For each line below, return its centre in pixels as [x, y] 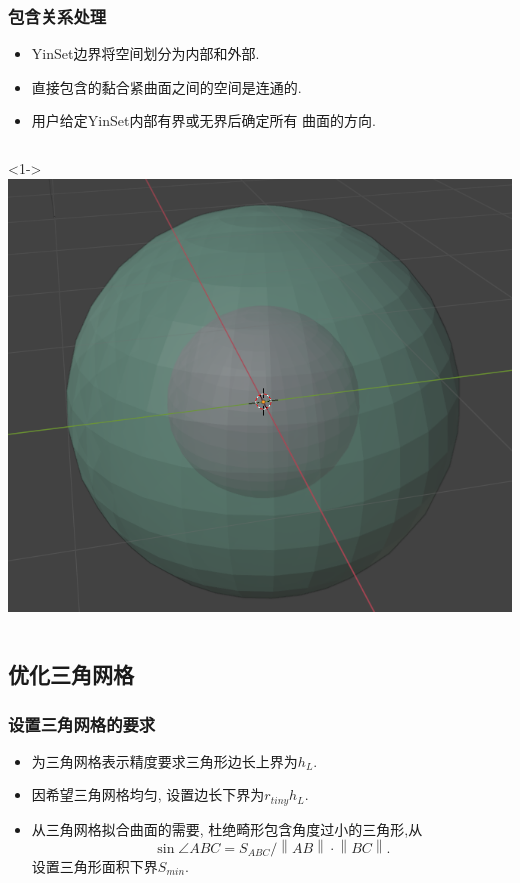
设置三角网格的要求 [82, 723]
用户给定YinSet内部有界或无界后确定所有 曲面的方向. [203, 120]
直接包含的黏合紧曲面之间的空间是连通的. [166, 86]
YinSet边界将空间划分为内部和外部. [145, 53]
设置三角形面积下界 [94, 865]
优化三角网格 [71, 674]
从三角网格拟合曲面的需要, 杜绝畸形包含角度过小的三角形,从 [227, 828]
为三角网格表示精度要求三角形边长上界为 [164, 760]
